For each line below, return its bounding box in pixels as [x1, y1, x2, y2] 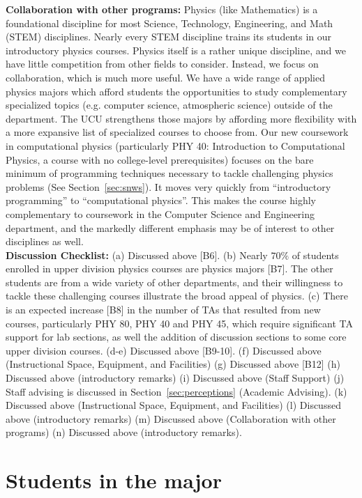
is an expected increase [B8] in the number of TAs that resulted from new [6, 302, 321, 317]
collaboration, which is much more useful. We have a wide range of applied [6, 70, 325, 84]
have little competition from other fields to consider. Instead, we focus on [6, 56, 319, 71]
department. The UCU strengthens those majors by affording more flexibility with [6, 111, 357, 125]
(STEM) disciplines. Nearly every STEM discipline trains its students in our [6, 29, 332, 44]
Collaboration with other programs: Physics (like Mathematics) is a [6, 2, 318, 16]
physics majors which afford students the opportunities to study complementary [6, 84, 347, 98]
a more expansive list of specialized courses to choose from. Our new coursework [6, 125, 349, 139]
